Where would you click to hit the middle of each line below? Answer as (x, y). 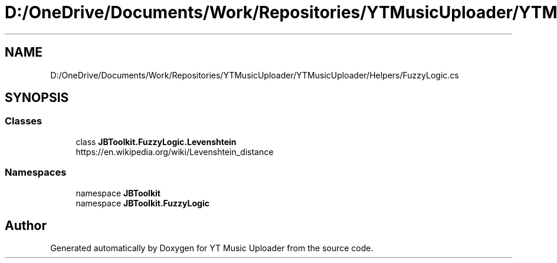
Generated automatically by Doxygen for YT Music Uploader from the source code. (212, 248)
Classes (24, 121)
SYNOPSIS (37, 98)
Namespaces (36, 172)
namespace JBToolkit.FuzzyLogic (142, 203)
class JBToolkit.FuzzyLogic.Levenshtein (156, 142)
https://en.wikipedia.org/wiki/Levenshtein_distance (175, 152)
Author (26, 225)
